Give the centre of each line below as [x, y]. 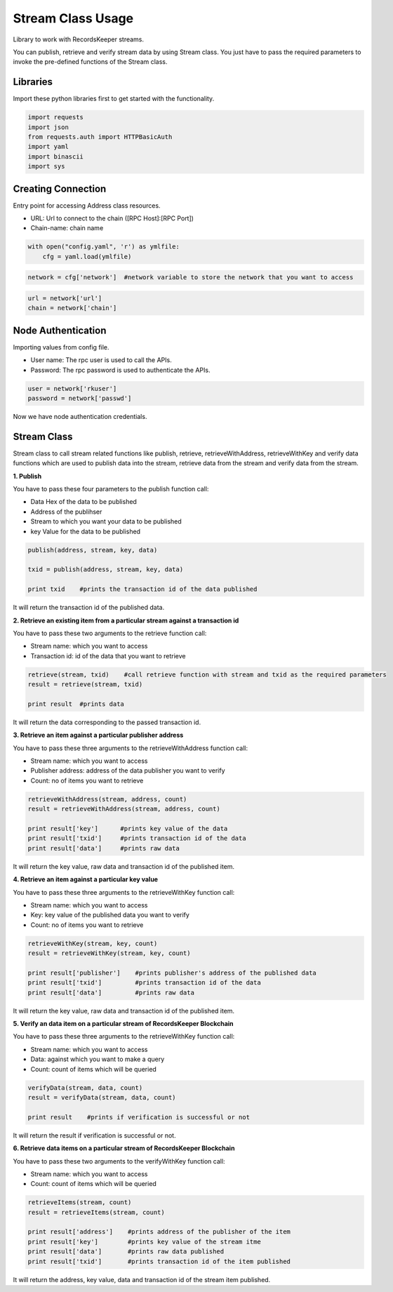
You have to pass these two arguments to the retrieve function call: [110, 633]
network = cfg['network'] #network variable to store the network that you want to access [191, 278]
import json [48, 127]
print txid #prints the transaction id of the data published [142, 589]
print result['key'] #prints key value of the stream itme [144, 1241]
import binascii [56, 156]
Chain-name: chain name [67, 228]
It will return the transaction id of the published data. [89, 608]
